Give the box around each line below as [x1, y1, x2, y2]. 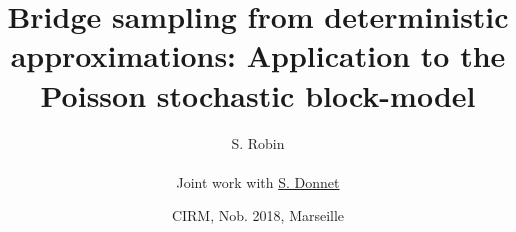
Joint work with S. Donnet [176, 171, 340, 192]
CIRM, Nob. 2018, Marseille [171, 205, 345, 226]
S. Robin [231, 132, 285, 153]
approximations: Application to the [10, 35, 506, 76]
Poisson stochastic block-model [40, 74, 476, 115]
